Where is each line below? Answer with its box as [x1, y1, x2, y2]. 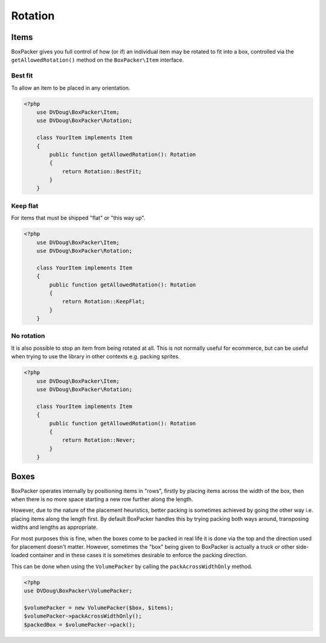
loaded [11, 552, 29, 559]
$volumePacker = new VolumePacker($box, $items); [24, 604, 174, 611]
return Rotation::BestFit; [62, 168, 142, 175]
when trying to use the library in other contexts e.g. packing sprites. [11, 353, 181, 360]
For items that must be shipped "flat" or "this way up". [11, 215, 145, 222]
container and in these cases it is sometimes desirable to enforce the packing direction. [30, 552, 248, 559]
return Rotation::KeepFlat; [62, 298, 145, 305]
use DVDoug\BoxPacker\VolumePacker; [24, 587, 133, 595]
